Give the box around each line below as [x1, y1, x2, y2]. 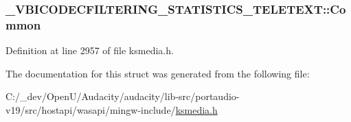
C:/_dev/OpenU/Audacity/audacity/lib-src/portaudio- [5, 89, 240, 103]
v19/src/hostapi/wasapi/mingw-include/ [5, 102, 176, 117]
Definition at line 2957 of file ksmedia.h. [5, 43, 174, 58]
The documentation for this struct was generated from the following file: [5, 66, 310, 80]
